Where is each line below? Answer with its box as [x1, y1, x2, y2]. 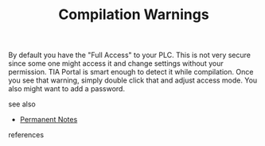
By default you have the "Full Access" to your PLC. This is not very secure [8, 50, 251, 60]
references [8, 130, 45, 140]
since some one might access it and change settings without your [8, 59, 224, 68]
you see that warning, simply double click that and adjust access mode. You [8, 75, 258, 85]
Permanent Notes [19, 115, 78, 125]
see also [8, 99, 36, 109]
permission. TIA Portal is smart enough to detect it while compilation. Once [8, 67, 254, 77]
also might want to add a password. [8, 84, 126, 94]
